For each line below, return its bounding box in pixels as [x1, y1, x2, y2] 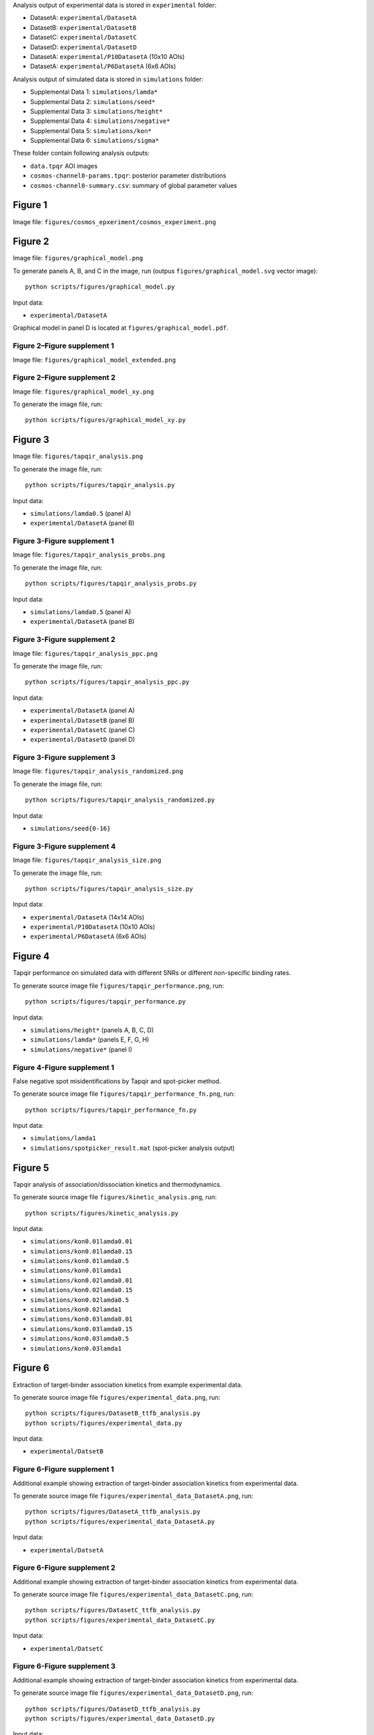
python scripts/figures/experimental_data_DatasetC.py [25, 1616, 215, 1624]
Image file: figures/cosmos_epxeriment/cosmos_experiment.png [12, 217, 216, 226]
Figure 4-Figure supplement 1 [12, 1063, 114, 1072]
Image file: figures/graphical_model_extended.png [12, 355, 177, 364]
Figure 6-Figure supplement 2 [12, 1563, 116, 1573]
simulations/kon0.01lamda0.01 [30, 1237, 133, 1246]
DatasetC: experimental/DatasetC [30, 33, 137, 42]
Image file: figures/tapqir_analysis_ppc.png [12, 649, 158, 657]
